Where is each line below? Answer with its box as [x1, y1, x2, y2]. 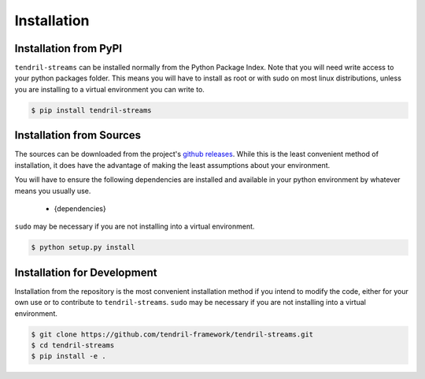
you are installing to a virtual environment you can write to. [14, 84, 205, 94]
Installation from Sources [14, 128, 142, 142]
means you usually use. [14, 186, 91, 195]
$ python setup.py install [31, 243, 135, 252]
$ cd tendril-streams [31, 340, 115, 350]
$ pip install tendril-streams [31, 106, 153, 114]
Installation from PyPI [14, 42, 122, 55]
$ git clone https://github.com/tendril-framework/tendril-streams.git [31, 329, 314, 339]
